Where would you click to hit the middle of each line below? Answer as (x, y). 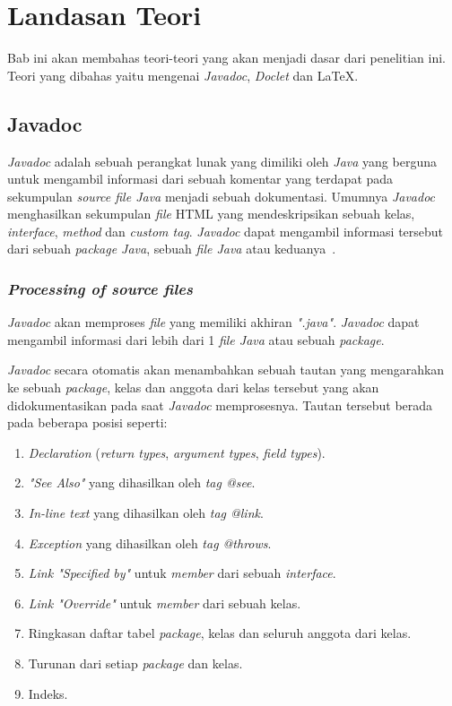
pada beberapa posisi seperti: (87, 422)
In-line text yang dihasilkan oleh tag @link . (146, 513)
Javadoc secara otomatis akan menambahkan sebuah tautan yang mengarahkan (226, 370)
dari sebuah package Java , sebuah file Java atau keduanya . (172, 249)
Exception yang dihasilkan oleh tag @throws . (150, 542)
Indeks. (48, 693)
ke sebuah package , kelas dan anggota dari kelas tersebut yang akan (193, 387)
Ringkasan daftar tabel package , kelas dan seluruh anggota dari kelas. (220, 633)
